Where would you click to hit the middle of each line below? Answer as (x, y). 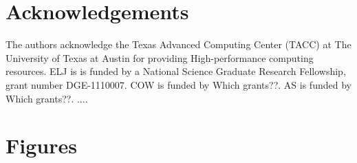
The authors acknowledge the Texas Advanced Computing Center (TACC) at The (178, 44)
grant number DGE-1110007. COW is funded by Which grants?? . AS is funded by (178, 84)
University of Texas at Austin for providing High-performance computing (160, 57)
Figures (41, 145)
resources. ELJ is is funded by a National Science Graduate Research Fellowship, (176, 71)
